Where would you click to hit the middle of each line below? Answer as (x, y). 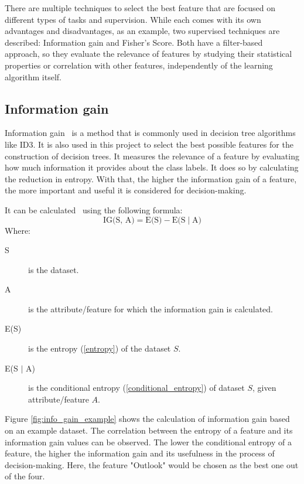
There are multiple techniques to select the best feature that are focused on (140, 8)
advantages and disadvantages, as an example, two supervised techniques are (142, 31)
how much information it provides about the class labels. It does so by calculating (152, 167)
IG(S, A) (119, 220)
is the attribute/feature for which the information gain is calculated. (151, 309)
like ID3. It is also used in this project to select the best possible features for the (149, 144)
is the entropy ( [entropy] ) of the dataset (100, 348)
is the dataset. (54, 269)
